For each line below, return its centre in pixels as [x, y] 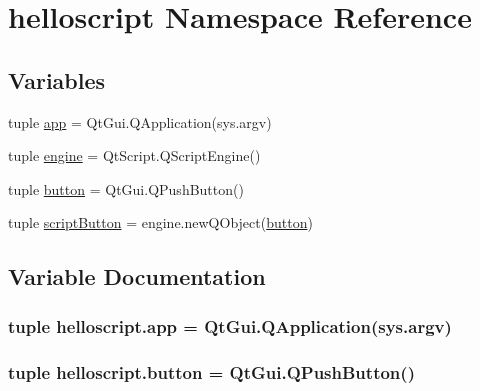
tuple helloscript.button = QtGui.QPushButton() [211, 371]
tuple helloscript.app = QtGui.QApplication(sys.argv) [230, 325]
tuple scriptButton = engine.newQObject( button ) [160, 222]
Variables [57, 79]
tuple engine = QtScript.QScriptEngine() [134, 155]
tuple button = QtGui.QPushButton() [126, 188]
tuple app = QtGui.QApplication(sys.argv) [140, 121]
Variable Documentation [137, 276]
